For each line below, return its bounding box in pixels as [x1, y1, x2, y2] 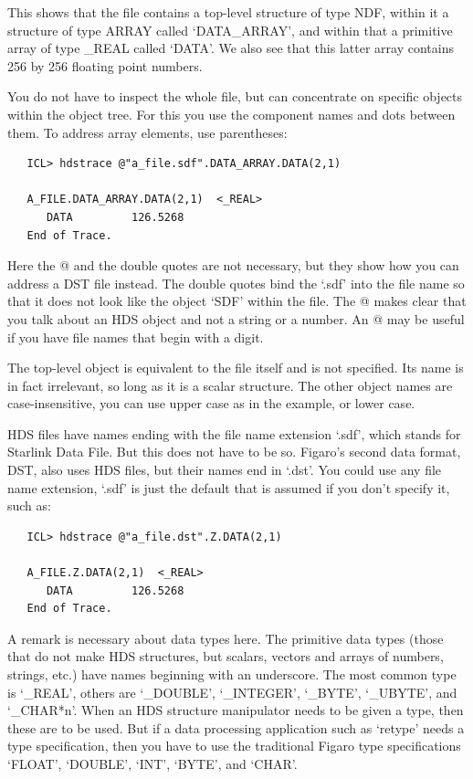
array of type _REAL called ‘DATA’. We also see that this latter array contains [7, 38, 454, 58]
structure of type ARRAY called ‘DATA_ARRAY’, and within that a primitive [7, 20, 453, 39]
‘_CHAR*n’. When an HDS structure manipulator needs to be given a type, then [7, 700, 464, 720]
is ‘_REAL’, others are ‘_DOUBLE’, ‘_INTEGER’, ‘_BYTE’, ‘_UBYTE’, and [7, 682, 457, 701]
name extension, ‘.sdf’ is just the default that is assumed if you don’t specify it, [7, 478, 450, 497]
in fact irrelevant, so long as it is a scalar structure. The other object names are [7, 375, 453, 395]
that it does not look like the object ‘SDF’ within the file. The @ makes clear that [7, 291, 467, 311]
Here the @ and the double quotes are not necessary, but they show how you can [7, 256, 459, 275]
